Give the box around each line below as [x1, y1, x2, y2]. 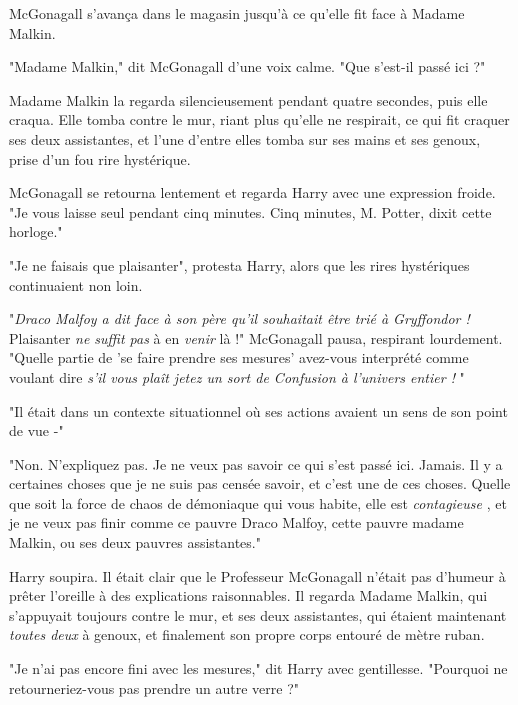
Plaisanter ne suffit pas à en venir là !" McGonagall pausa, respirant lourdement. [9, 327, 503, 348]
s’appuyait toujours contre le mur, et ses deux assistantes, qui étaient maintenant [9, 604, 507, 625]
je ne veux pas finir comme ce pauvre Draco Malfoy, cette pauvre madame [9, 512, 464, 533]
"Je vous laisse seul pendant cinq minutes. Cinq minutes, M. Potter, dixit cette [9, 201, 492, 222]
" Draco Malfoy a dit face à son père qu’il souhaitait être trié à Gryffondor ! [9, 308, 470, 329]
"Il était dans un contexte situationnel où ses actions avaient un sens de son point [9, 400, 508, 421]
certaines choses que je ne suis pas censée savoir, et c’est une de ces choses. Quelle [9, 473, 511, 494]
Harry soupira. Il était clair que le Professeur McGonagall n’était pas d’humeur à [9, 565, 506, 586]
